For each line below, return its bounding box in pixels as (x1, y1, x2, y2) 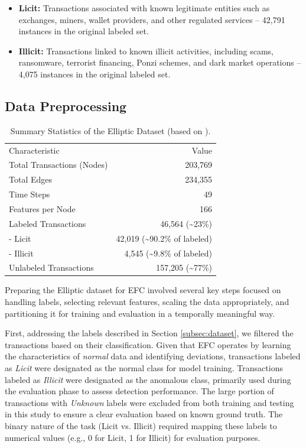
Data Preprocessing (5, 96, 127, 115)
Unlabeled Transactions (9, 261, 94, 274)
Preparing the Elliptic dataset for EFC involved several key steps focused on (5, 284, 281, 296)
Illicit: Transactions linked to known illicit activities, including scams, (18, 44, 274, 57)
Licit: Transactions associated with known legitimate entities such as (18, 2, 270, 14)
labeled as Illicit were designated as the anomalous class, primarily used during (5, 373, 291, 385)
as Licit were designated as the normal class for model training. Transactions (5, 362, 283, 374)
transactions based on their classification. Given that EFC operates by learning (5, 338, 291, 350)
